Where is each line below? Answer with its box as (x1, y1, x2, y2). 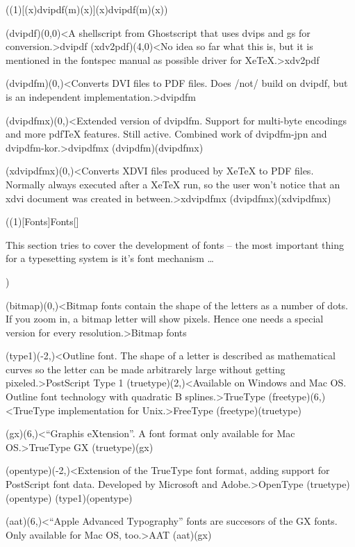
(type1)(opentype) (55, 490, 133, 505)
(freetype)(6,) (268, 389, 326, 404)
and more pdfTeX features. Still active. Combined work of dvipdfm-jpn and (6, 126, 327, 141)
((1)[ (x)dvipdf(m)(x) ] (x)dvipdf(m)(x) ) (6, 2, 168, 16)
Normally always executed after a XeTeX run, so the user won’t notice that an (6, 177, 340, 191)
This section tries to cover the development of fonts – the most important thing (6, 237, 344, 252)
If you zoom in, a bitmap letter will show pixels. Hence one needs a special (6, 311, 324, 326)
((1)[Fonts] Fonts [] (6, 214, 79, 229)
